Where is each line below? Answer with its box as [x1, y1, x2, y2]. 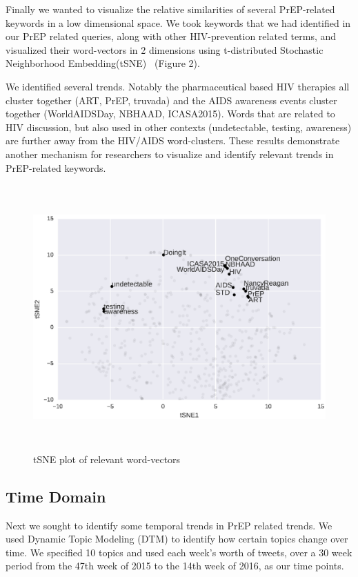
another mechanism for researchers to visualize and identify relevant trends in [6, 146, 334, 161]
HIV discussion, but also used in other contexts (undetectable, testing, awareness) [6, 119, 352, 134]
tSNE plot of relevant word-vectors [33, 451, 181, 466]
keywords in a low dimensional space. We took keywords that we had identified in [6, 15, 351, 30]
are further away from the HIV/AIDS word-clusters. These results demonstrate [6, 133, 340, 148]
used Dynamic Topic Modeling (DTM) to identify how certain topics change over [6, 531, 348, 546]
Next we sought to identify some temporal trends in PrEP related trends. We [6, 518, 332, 532]
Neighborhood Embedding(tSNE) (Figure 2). [6, 56, 200, 70]
